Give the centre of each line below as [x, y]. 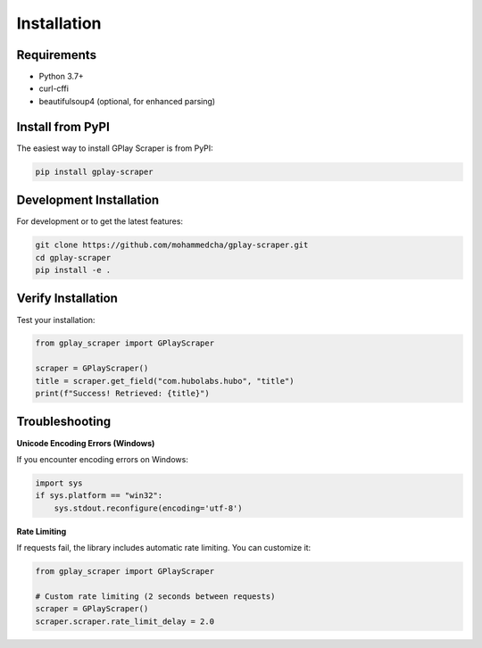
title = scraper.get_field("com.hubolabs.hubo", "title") [165, 381]
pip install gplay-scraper [94, 171]
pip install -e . [73, 270]
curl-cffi [54, 88]
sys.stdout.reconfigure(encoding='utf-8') [148, 508]
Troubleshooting [64, 422]
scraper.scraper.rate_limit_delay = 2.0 [125, 621]
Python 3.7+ [61, 77]
